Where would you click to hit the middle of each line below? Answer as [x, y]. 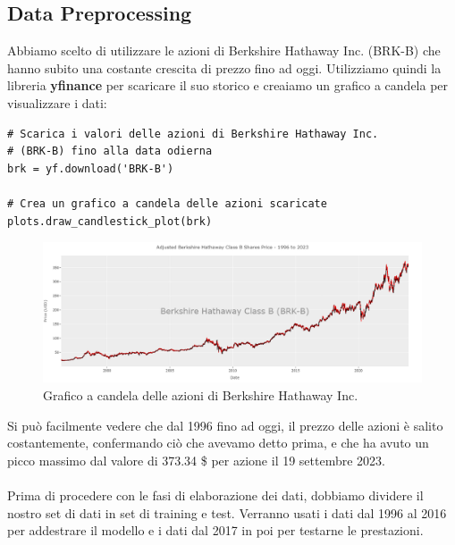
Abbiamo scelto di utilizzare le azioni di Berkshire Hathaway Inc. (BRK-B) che [224, 50]
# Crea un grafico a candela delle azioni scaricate [167, 203]
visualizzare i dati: [57, 102]
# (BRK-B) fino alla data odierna [110, 151]
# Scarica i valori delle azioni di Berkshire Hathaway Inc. [193, 134]
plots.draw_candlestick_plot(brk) [110, 221]
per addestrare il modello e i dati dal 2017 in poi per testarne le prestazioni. [215, 530]
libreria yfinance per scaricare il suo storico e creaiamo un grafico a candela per [228, 85]
